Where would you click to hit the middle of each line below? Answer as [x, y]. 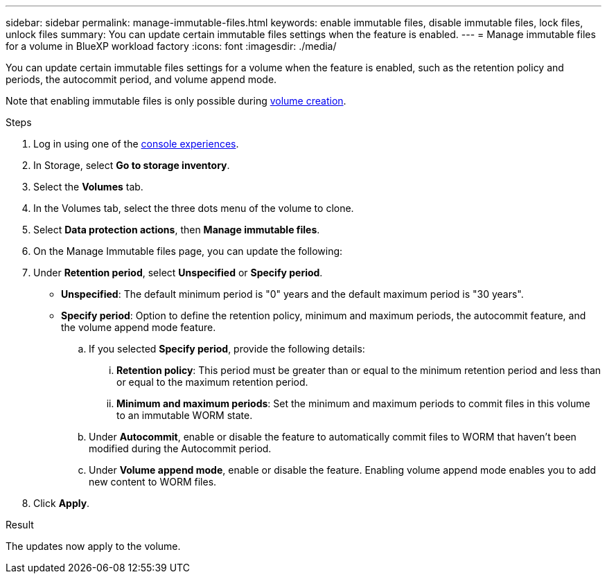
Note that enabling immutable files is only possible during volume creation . [176, 101]
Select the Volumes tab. [88, 187]
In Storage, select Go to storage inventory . [132, 165]
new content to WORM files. [153, 482]
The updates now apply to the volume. [93, 546]
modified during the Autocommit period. [180, 448]
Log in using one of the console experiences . [136, 144]
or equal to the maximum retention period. [212, 382]
